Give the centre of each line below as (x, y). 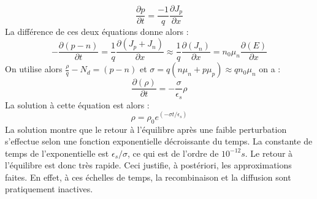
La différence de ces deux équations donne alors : (97, 32)
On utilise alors (34, 69)
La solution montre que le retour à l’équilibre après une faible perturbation (146, 129)
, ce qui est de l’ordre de (173, 153)
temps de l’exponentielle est (57, 153)
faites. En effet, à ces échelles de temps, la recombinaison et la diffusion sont (148, 177)
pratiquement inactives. (49, 189)
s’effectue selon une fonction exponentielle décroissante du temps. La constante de (159, 141)
